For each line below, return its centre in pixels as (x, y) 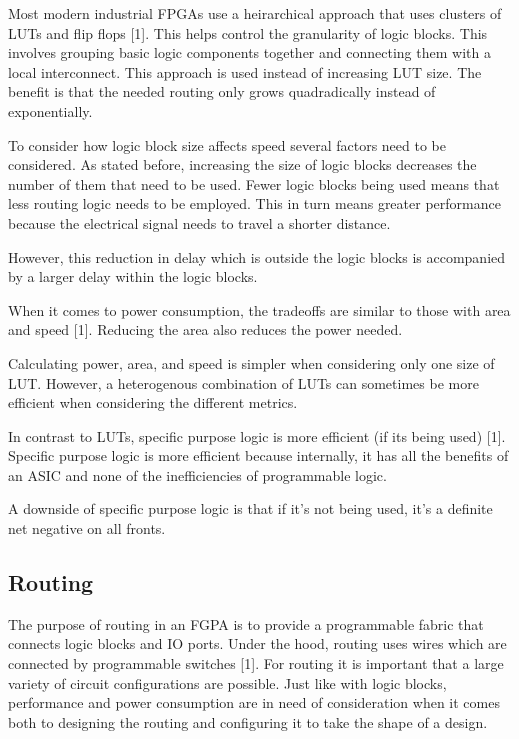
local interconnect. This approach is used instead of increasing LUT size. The (245, 71)
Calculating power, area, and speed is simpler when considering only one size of (251, 362)
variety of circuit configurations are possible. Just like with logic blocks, (227, 682)
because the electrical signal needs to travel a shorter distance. (199, 222)
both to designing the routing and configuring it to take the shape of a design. (248, 721)
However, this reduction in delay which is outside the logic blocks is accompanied (257, 256)
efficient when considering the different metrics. (153, 402)
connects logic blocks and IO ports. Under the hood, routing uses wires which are (257, 643)
